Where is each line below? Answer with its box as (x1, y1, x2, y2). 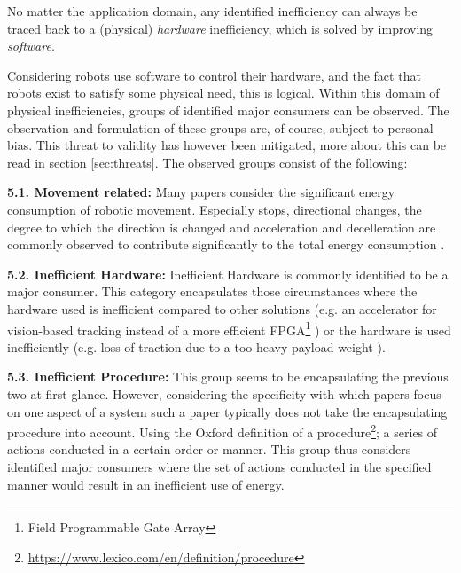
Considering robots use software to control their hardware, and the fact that (7, 66, 421, 84)
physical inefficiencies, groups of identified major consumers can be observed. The (7, 100, 449, 119)
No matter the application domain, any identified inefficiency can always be (7, 2, 418, 20)
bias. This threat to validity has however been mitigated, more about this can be (7, 136, 447, 154)
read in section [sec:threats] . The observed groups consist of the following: (7, 153, 408, 171)
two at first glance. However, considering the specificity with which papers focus (7, 384, 441, 403)
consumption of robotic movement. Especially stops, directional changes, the (7, 200, 422, 218)
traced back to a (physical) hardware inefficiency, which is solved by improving (7, 19, 434, 37)
